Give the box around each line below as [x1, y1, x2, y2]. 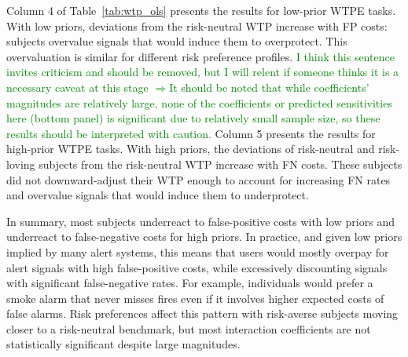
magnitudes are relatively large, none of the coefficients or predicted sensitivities [6, 94, 392, 111]
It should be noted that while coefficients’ [169, 78, 369, 95]
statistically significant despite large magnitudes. [6, 336, 241, 352]
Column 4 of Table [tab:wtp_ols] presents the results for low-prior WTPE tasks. [6, 2, 396, 18]
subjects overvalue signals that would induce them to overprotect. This [6, 33, 347, 49]
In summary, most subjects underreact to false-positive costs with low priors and [6, 213, 395, 229]
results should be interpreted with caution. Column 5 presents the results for [6, 125, 376, 141]
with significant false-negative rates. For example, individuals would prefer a [6, 275, 373, 291]
